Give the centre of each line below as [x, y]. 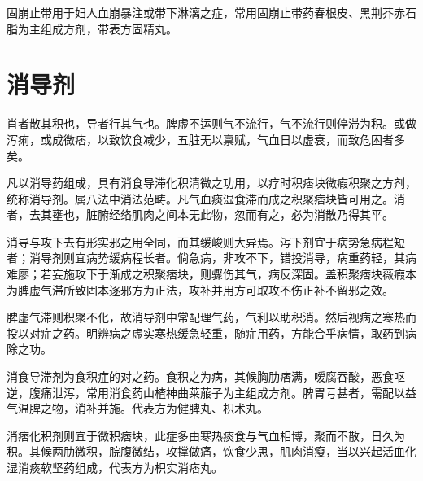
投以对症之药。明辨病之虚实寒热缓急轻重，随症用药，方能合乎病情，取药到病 [211, 332]
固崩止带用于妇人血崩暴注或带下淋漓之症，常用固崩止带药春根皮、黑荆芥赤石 [211, 12]
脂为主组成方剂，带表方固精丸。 [92, 28]
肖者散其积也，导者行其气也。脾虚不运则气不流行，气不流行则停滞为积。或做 [211, 123]
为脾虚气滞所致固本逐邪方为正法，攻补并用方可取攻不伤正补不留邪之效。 [200, 289]
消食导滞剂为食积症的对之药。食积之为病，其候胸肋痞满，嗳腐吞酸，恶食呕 [206, 376]
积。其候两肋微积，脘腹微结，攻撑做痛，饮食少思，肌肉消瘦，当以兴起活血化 [211, 451]
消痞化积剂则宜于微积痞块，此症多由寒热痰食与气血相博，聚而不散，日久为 [206, 435]
